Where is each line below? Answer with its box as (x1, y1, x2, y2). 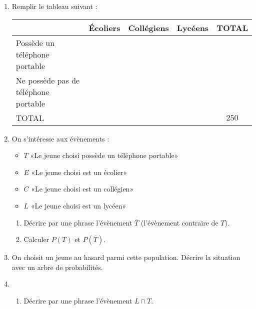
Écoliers (88, 21, 120, 33)
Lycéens (176, 21, 209, 33)
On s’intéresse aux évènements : (11, 133, 109, 143)
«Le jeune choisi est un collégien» (31, 183, 134, 194)
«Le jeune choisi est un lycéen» (30, 200, 126, 210)
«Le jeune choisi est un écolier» (31, 166, 127, 177)
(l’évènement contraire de (140, 217, 218, 227)
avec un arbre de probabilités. (11, 261, 103, 272)
